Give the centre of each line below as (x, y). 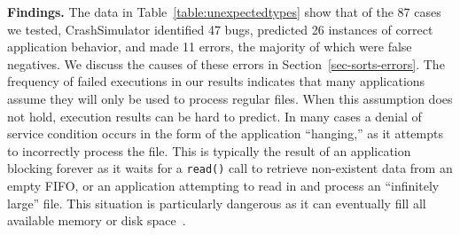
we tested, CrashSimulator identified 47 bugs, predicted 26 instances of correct (220, 29)
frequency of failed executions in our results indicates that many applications (216, 81)
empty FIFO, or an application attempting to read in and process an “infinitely (223, 185)
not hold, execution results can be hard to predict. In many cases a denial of (214, 116)
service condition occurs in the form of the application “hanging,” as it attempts (225, 133)
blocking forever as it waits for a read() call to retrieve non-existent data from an (230, 168)
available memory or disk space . (97, 220)
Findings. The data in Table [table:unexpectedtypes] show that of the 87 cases (224, 12)
